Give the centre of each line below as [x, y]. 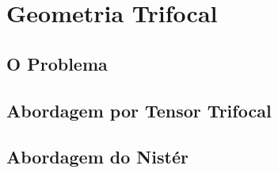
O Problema [57, 63]
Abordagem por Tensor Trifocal [139, 110]
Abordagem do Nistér [97, 157]
